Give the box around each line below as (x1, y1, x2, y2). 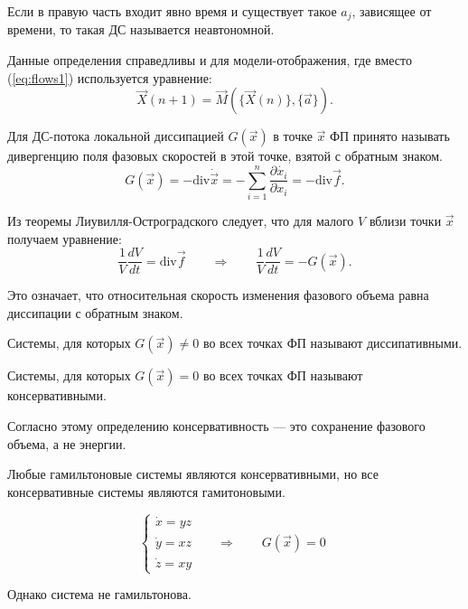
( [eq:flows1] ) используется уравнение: (7, 68, 212, 87)
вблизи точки (369, 211, 442, 230)
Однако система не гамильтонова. (7, 585, 192, 604)
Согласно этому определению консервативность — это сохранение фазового (7, 416, 426, 435)
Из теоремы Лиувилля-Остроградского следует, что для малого (7, 211, 354, 230)
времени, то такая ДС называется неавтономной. (7, 20, 275, 39)
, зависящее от (351, 2, 432, 20)
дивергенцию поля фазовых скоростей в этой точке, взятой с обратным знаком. (7, 146, 443, 165)
